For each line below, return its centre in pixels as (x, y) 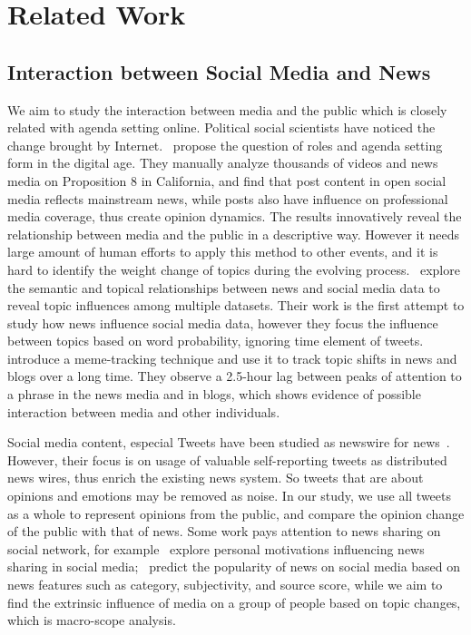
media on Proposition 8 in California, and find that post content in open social (227, 180)
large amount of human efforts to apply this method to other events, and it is (223, 252)
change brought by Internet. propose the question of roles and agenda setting (225, 145)
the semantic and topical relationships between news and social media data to (224, 287)
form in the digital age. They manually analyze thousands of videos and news (223, 163)
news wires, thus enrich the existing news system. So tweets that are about (216, 478)
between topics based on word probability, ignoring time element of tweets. (216, 341)
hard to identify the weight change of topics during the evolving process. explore (234, 269)
